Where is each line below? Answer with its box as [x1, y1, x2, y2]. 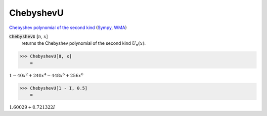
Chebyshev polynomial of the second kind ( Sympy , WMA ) [9, 25, 127, 30]
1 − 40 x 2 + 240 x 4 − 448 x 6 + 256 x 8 [9, 72, 84, 78]
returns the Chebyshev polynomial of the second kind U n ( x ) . [21, 40, 146, 48]
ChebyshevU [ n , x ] [9, 33, 48, 39]
